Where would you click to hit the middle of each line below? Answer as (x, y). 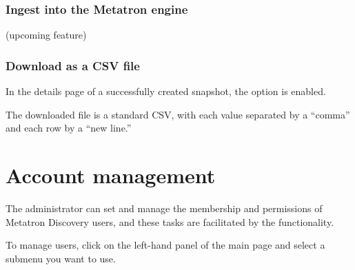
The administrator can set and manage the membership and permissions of (164, 208)
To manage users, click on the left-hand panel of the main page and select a (165, 245)
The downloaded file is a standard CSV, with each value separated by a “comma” (178, 114)
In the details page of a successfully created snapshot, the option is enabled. (166, 91)
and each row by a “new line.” (69, 128)
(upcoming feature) (46, 35)
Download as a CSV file (73, 65)
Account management (111, 175)
